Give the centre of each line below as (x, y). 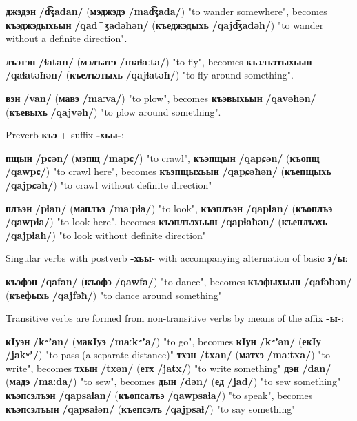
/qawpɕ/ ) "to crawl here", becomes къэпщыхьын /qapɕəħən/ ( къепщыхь (169, 171)
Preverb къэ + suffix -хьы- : (65, 135)
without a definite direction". (67, 38)
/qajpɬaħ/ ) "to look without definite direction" (106, 235)
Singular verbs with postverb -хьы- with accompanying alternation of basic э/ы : (177, 258)
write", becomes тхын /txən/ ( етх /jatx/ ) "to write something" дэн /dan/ (169, 368)
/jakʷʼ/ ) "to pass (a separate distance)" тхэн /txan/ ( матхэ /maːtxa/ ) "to (168, 355)
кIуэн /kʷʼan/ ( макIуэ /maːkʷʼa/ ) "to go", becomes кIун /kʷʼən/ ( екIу (163, 341)
